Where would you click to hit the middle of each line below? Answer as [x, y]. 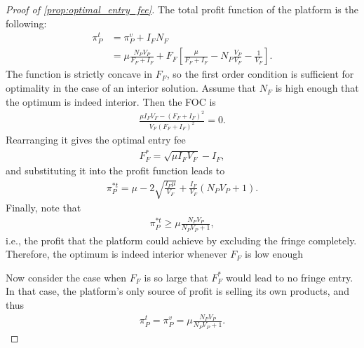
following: [26, 23]
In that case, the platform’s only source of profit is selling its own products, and [177, 291]
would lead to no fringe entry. [290, 277]
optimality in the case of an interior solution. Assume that [131, 88]
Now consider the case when [66, 277]
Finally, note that [43, 208]
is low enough [274, 254]
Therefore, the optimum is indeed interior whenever [116, 254]
